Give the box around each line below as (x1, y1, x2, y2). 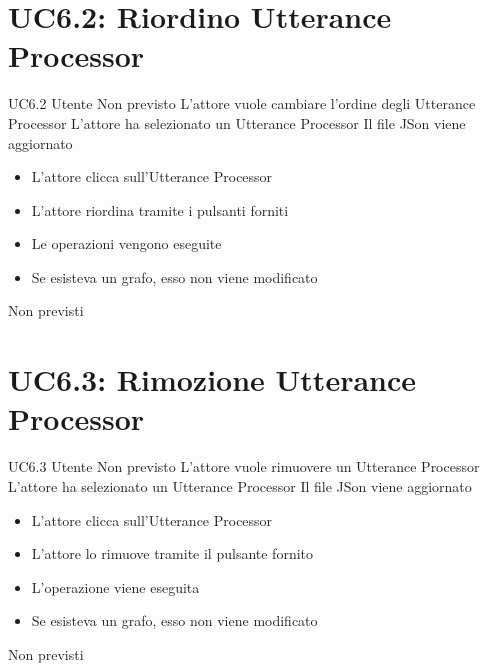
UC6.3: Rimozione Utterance (8, 359, 417, 400)
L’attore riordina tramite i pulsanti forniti (31, 199, 289, 220)
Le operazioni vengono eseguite (31, 233, 222, 254)
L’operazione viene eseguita (31, 576, 200, 597)
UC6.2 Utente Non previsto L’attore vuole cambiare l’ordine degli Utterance (8, 93, 476, 114)
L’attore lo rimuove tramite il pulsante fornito (31, 543, 314, 564)
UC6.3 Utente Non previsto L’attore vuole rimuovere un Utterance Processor (8, 456, 480, 477)
